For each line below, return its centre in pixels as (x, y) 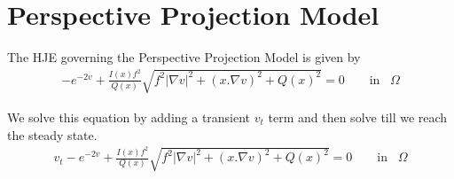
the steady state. (52, 134)
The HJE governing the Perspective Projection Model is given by (184, 57)
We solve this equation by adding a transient (129, 117)
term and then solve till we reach (358, 117)
